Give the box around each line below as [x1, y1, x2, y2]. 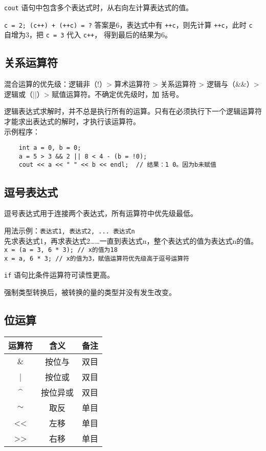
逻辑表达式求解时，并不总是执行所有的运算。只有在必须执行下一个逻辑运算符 [4, 106, 262, 116]
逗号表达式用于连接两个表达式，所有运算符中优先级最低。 [4, 208, 197, 219]
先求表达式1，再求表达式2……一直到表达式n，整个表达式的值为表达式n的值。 [4, 235, 258, 246]
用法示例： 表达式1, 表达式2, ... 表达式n [4, 225, 135, 236]
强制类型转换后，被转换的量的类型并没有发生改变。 [4, 287, 176, 298]
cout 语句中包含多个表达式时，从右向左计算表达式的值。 [4, 2, 193, 12]
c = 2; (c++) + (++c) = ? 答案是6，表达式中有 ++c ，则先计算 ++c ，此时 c [4, 19, 253, 30]
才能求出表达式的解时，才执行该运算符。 [4, 115, 140, 126]
